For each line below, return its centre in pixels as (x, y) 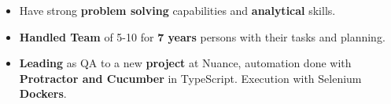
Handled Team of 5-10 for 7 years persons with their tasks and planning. (202, 36)
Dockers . (43, 93)
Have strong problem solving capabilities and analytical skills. (177, 10)
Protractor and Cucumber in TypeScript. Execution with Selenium (190, 78)
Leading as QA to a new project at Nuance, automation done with (185, 63)
